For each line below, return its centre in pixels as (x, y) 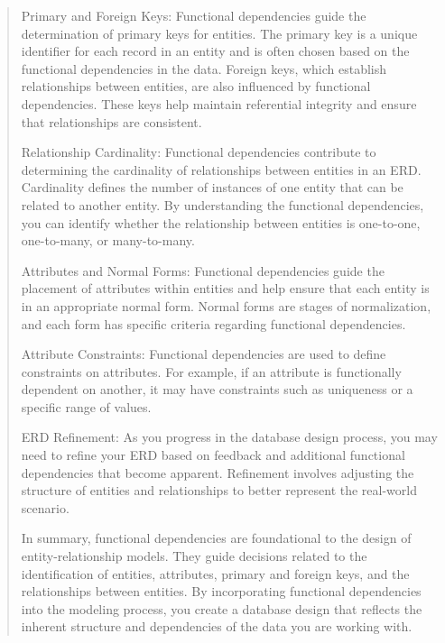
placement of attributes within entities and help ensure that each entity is (225, 288)
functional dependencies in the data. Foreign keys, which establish (204, 68)
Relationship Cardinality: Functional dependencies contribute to (199, 152)
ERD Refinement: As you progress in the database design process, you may (229, 437)
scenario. (45, 507)
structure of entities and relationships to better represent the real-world (219, 490)
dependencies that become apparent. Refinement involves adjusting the (218, 472)
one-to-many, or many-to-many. (108, 240)
